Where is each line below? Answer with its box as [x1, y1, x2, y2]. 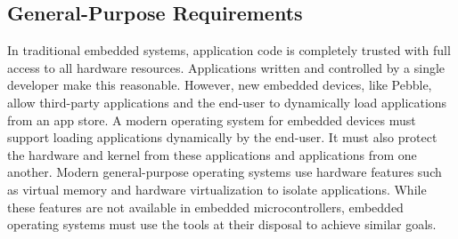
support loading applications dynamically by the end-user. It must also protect [7, 128, 438, 147]
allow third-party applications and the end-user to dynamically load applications [7, 92, 447, 111]
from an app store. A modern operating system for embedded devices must [7, 110, 416, 129]
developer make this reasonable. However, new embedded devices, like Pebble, [7, 76, 432, 94]
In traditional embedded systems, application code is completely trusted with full [7, 41, 451, 60]
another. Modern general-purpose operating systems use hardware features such [7, 163, 442, 181]
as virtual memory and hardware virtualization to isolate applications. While [7, 179, 427, 198]
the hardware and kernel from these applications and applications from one [7, 145, 417, 163]
